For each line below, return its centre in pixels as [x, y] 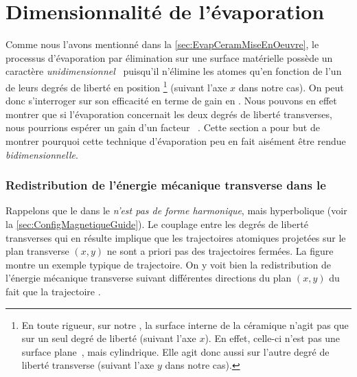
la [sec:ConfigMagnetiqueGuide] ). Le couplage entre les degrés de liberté [157, 224]
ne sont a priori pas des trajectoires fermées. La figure [220, 251]
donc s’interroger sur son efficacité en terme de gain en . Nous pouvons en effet [171, 101]
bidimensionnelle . [42, 154]
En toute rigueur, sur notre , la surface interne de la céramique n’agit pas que [185, 324]
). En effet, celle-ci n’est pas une [273, 338]
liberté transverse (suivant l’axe [88, 365]
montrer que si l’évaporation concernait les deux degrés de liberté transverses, [169, 114]
